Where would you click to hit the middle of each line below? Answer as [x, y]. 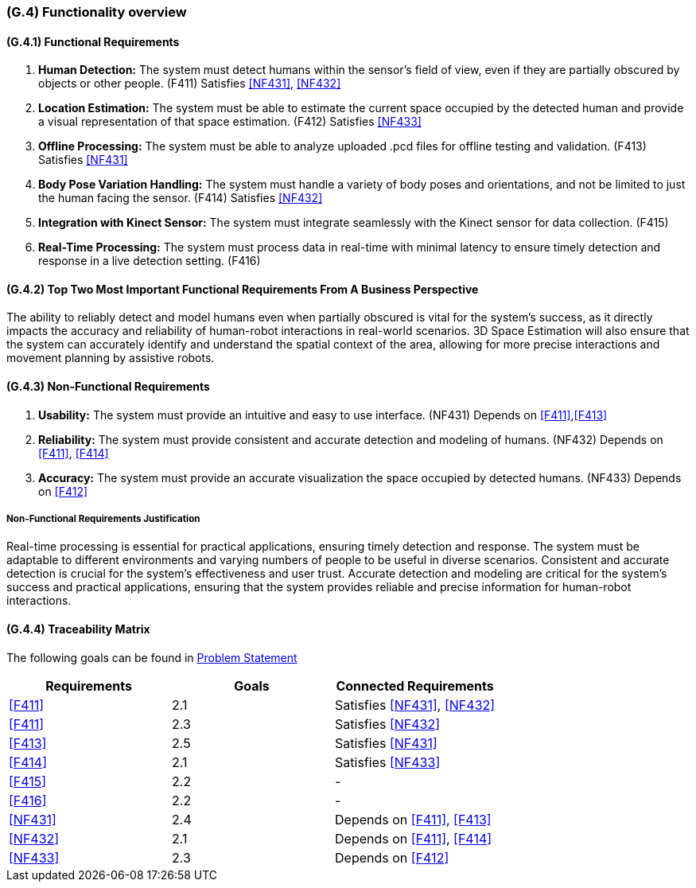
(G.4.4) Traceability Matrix [78, 629]
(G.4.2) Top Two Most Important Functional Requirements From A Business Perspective [243, 289]
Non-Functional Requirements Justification [103, 519]
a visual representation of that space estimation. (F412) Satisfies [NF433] [230, 122]
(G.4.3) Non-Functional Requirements [108, 387]
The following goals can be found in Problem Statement [152, 657]
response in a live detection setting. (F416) [150, 261]
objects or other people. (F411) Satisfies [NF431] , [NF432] [190, 84]
